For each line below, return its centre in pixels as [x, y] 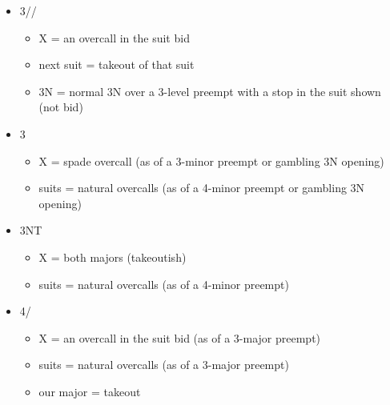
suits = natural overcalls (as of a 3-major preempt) [164, 365]
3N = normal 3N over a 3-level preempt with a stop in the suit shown [210, 91]
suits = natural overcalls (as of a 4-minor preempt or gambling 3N [202, 188]
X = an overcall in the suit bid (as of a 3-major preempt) [180, 337]
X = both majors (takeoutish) [113, 257]
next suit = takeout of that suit [117, 64]
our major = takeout [90, 391]
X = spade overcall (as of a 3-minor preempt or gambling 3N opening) [211, 160]
